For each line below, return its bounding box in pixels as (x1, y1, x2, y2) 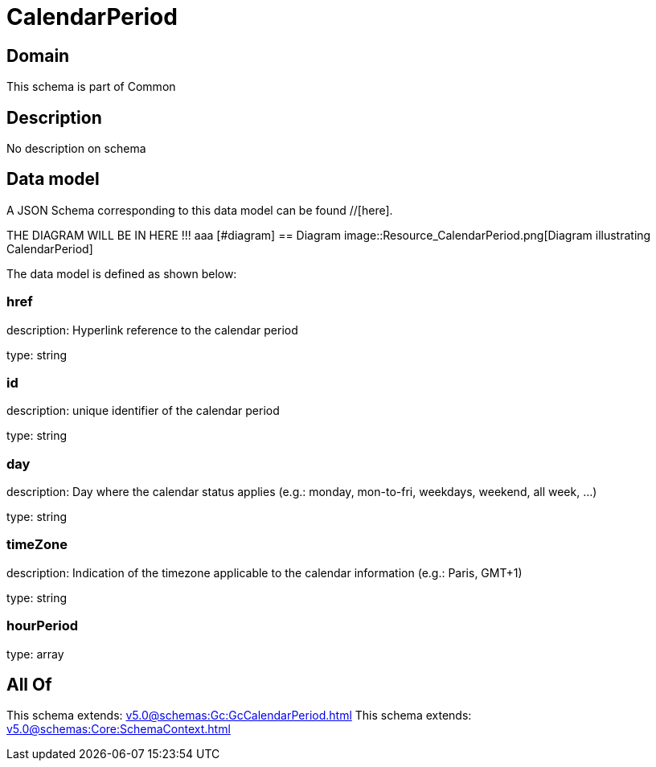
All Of (6, 675, 52, 695)
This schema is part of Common (6, 80, 176, 94)
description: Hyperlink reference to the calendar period (6, 322, 298, 337)
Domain (6, 45, 70, 66)
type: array (6, 646, 64, 661)
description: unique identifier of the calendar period (6, 404, 280, 418)
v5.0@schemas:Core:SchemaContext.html (6, 722, 231, 736)
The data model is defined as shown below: (6, 266, 237, 281)
